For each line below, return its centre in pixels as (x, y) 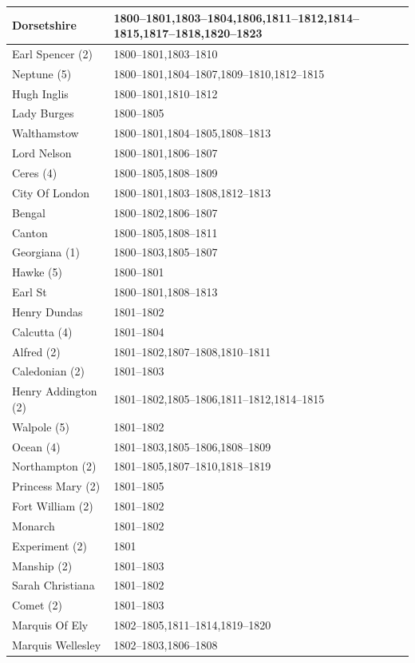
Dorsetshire (44, 25)
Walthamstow (45, 133)
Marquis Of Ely (50, 625)
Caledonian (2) (49, 371)
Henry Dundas (47, 311)
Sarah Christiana (53, 585)
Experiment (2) (49, 545)
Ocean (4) (36, 446)
